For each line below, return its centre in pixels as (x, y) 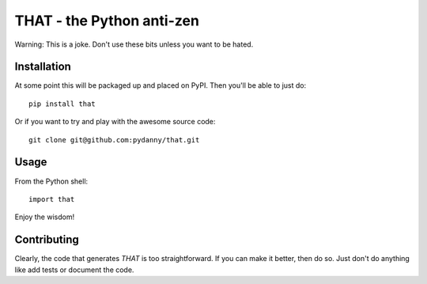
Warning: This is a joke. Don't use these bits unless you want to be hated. (134, 44)
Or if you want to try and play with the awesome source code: (115, 122)
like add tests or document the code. (74, 270)
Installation (43, 67)
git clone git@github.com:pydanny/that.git (114, 140)
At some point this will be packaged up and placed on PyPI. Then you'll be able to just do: (161, 85)
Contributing (47, 240)
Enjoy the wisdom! (45, 217)
